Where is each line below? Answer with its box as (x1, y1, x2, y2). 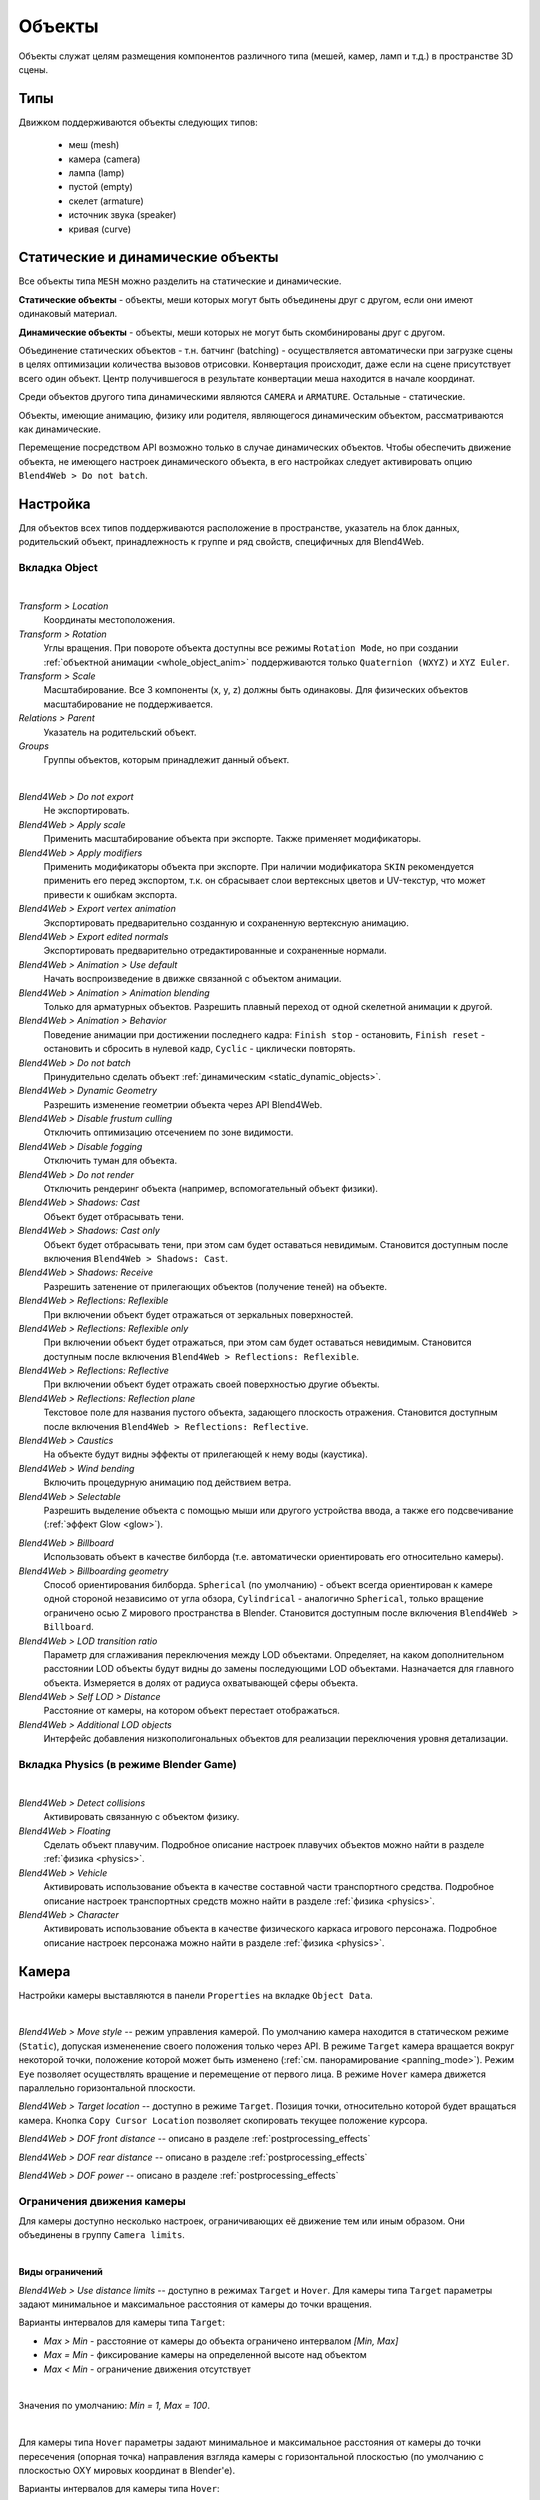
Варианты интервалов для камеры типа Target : (18, 2316, 225, 2329)
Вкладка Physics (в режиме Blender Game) (18, 1758, 237, 1772)
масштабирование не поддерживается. (43, 698, 214, 710)
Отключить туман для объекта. (43, 1155, 178, 1167)
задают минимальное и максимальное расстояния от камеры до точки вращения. (18, 2298, 372, 2310)
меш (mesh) (68, 139, 120, 151)
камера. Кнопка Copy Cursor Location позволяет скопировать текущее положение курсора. (18, 2114, 429, 2126)
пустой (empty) (68, 181, 134, 193)
